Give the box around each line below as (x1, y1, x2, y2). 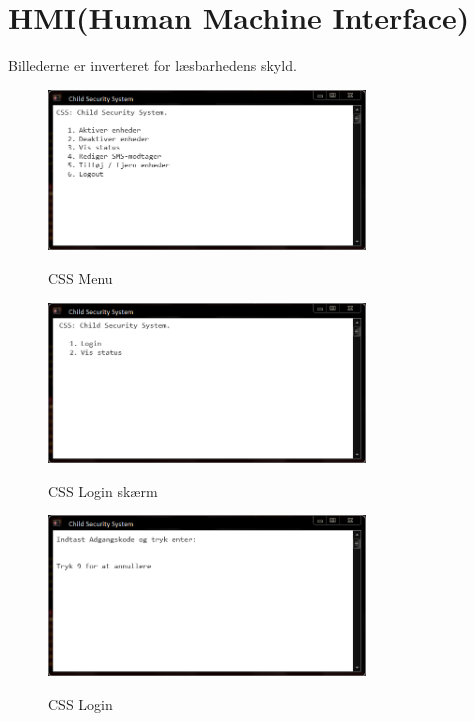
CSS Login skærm (48, 480, 158, 501)
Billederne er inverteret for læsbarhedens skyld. (8, 55, 297, 76)
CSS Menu (48, 267, 113, 288)
